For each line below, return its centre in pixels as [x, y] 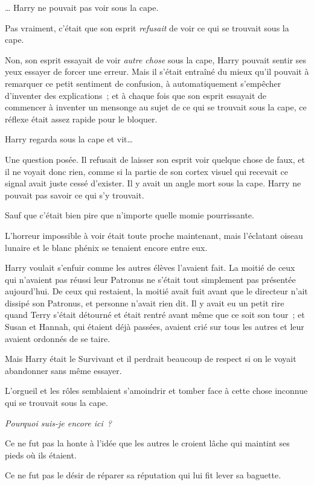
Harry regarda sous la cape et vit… [69, 139]
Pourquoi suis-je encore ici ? [58, 423]
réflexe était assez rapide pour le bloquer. [81, 119]
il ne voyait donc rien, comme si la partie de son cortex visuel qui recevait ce [146, 171]
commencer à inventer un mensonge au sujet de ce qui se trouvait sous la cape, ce [156, 107]
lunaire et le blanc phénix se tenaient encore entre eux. [106, 247]
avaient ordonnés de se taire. [58, 338]
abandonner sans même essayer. [63, 370]
